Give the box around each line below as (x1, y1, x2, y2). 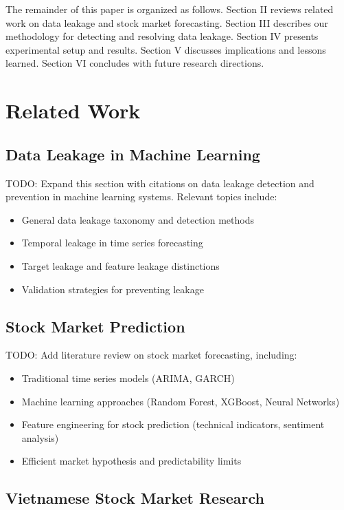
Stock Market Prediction (5, 315, 185, 337)
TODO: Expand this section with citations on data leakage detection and (5, 176, 314, 190)
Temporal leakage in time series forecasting (21, 235, 203, 250)
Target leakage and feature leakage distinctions (21, 258, 220, 273)
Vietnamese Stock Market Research (5, 487, 264, 509)
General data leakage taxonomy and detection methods (21, 212, 254, 226)
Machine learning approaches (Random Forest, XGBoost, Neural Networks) (21, 394, 340, 408)
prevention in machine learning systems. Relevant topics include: (5, 189, 277, 204)
